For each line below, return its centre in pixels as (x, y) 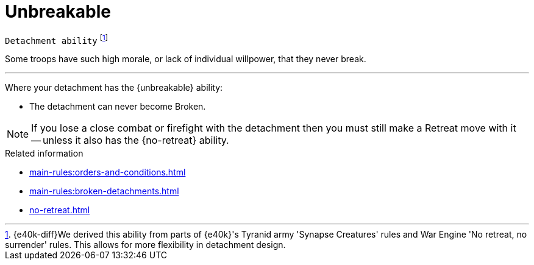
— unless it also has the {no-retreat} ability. (130, 140)
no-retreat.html (60, 210)
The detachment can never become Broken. (118, 107)
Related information (44, 154)
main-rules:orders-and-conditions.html (108, 172)
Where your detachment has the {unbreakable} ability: (114, 88)
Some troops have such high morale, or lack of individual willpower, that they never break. (186, 59)
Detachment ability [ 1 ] (56, 39)
